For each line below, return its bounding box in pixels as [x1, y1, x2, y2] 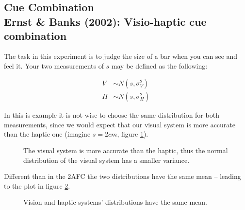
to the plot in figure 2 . [4, 180, 70, 191]
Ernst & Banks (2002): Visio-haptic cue [4, 14, 207, 29]
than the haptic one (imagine [4, 129, 91, 139]
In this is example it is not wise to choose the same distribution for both [4, 110, 219, 120]
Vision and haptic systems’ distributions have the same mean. [23, 197, 207, 207]
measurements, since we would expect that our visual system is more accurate [4, 119, 235, 129]
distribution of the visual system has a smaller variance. [23, 155, 190, 165]
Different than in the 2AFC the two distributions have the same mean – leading [4, 171, 241, 181]
